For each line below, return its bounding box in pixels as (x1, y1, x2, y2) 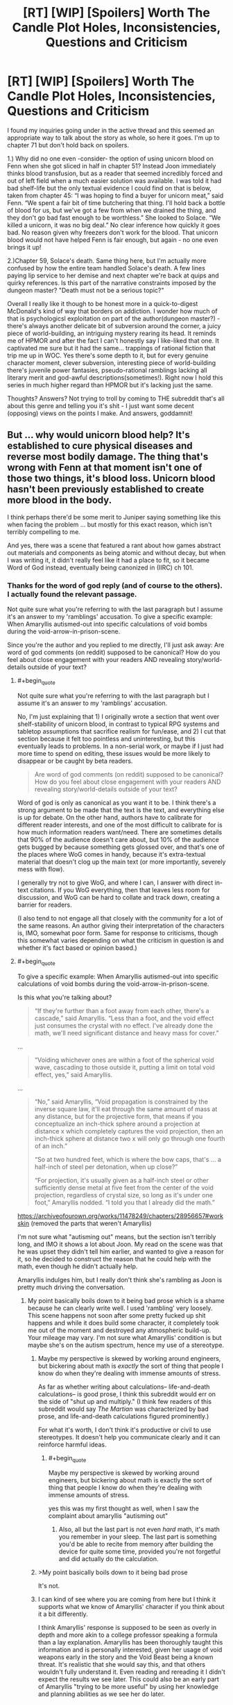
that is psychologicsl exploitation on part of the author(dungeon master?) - (7, 314, 221, 323)
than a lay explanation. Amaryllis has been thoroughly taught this (37, 1638, 223, 1647)
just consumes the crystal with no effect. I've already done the (34, 1021, 214, 1030)
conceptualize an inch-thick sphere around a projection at (34, 1120, 200, 1128)
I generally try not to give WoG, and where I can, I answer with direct (17, 878, 214, 887)
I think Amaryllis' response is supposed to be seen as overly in (37, 1624, 217, 1632)
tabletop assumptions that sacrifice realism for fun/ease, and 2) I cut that (17, 727, 226, 735)
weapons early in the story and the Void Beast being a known (37, 1653, 214, 1661)
